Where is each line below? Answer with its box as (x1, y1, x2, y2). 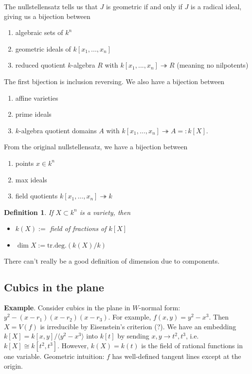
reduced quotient (15, 60, 66, 70)
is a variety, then (79, 207, 131, 217)
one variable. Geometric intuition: (4, 351, 105, 361)
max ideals (15, 174, 47, 184)
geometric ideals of (15, 43, 71, 53)
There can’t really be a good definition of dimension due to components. (4, 255, 220, 266)
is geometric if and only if (106, 1, 182, 11)
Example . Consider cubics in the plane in (4, 302, 130, 312)
